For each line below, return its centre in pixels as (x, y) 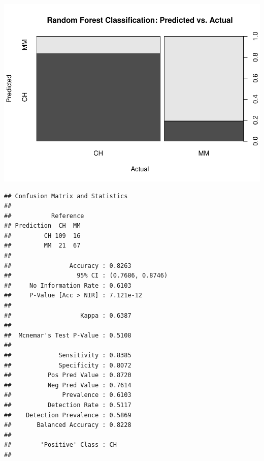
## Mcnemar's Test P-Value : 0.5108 (68, 335)
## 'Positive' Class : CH (60, 445)
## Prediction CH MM (42, 226)
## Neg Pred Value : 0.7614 (68, 385)
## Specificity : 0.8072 (68, 365)
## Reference (44, 216)
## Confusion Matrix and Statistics (66, 196)
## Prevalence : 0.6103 (68, 395)
